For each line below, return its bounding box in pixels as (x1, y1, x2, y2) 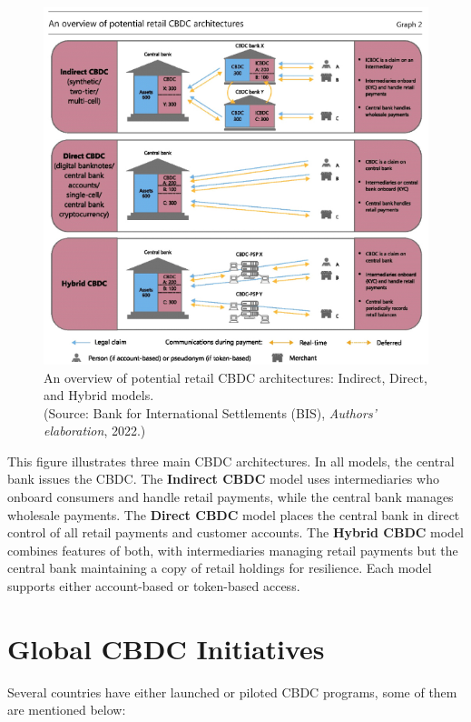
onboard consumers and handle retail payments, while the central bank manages (7, 487, 454, 506)
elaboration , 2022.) (44, 421, 146, 440)
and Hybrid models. (44, 386, 154, 405)
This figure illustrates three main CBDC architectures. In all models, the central (7, 451, 455, 470)
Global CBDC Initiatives (7, 629, 325, 667)
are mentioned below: (7, 700, 126, 719)
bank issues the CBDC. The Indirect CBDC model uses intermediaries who (7, 469, 439, 488)
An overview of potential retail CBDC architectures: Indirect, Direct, (44, 367, 427, 386)
